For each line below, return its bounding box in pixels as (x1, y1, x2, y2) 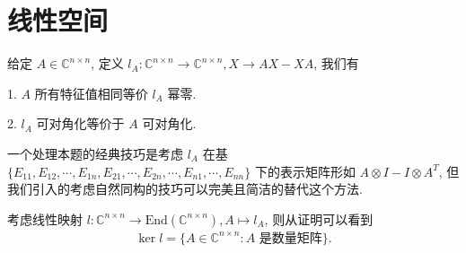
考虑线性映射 (7, 209, 83, 228)
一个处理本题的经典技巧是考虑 (7, 144, 183, 162)
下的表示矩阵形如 (254, 161, 356, 180)
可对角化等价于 (36, 114, 125, 133)
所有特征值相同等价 (34, 83, 148, 102)
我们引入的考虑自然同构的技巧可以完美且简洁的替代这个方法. (7, 179, 363, 198)
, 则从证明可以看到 (264, 209, 374, 228)
